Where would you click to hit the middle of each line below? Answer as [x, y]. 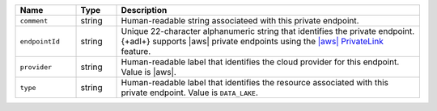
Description [144, 10]
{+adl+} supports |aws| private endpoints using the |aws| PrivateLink [252, 41]
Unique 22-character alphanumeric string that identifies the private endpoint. [268, 31]
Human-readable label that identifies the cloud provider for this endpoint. [260, 62]
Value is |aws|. [149, 72]
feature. [136, 51]
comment [34, 21]
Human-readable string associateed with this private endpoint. [240, 21]
